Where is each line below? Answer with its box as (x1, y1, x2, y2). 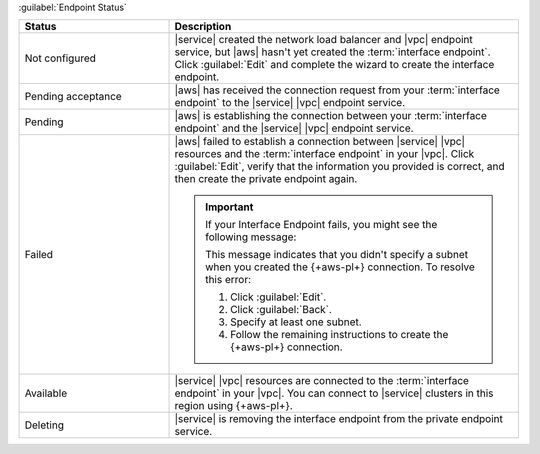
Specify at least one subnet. (230, 315, 362, 329)
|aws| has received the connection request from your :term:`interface (174, 83, 500, 97)
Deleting (24, 418, 65, 432)
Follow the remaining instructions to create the (230, 328, 449, 342)
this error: (205, 273, 252, 287)
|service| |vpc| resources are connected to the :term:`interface (174, 374, 470, 388)
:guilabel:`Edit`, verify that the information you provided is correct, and (174, 160, 505, 174)
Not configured (24, 51, 97, 65)
